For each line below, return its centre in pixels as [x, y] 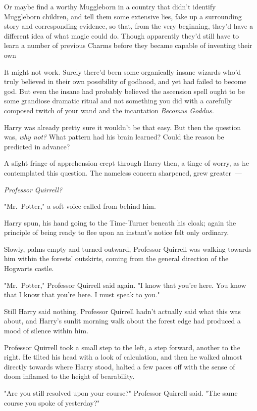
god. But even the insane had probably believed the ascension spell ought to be [125, 91]
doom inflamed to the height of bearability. [69, 376]
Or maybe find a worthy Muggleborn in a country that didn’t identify [110, 6]
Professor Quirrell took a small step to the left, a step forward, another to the [122, 347]
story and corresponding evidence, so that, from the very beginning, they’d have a [128, 26]
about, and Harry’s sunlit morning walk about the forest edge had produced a [123, 321]
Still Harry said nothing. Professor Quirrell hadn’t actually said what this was [123, 311]
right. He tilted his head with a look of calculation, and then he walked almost [123, 357]
